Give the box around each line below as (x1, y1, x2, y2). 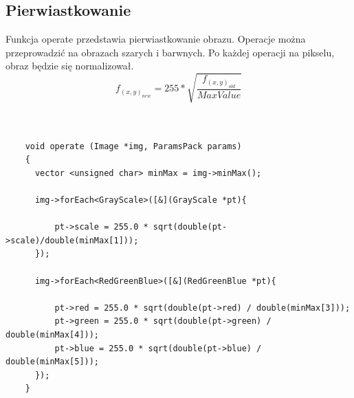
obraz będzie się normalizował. (5, 58, 134, 73)
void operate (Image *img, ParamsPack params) (25, 141, 242, 151)
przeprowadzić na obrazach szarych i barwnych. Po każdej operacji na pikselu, (5, 45, 335, 59)
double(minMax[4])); (5, 330, 100, 340)
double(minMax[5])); (5, 357, 100, 367)
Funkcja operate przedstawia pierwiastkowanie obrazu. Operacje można (5, 32, 306, 46)
